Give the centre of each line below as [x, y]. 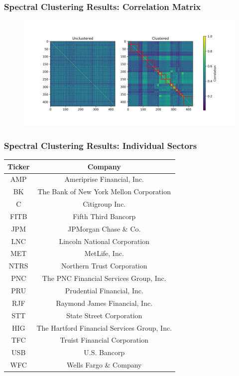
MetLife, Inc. [104, 253]
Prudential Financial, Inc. [104, 290]
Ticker [19, 166]
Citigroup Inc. [104, 204]
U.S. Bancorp [104, 352]
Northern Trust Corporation [104, 266]
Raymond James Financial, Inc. [104, 303]
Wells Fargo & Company [104, 365]
